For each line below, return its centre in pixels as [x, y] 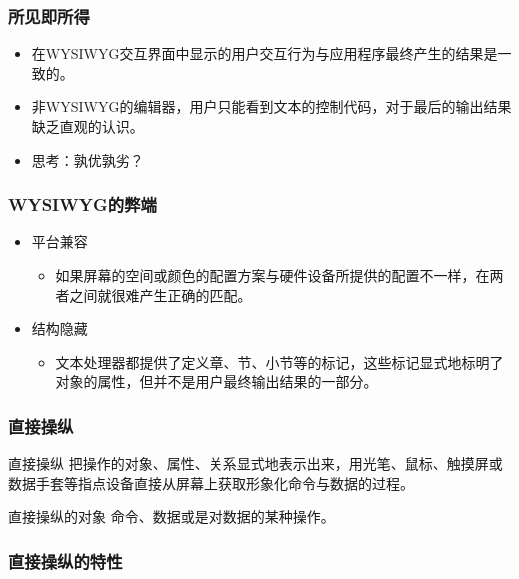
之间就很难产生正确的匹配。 [160, 294]
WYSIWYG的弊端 [82, 204]
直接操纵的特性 [65, 560]
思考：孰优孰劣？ [87, 159]
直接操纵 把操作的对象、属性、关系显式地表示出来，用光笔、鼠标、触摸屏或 [255, 463]
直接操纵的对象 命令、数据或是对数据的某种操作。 [171, 516]
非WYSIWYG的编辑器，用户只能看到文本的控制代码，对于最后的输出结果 [271, 106]
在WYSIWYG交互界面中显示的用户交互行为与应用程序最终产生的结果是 [264, 53]
